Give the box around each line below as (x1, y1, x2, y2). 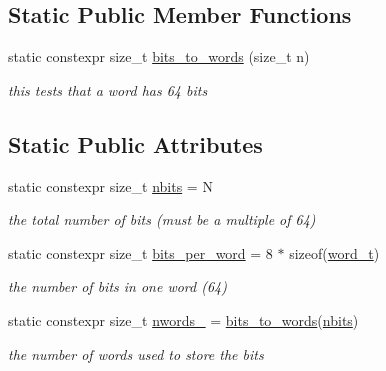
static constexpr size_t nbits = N (8, 175, 213, 196)
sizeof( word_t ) (289, 242, 380, 263)
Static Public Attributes (8, 128, 263, 159)
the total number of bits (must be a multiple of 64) (8, 209, 316, 230)
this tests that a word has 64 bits (8, 79, 208, 100)
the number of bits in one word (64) (8, 276, 227, 297)
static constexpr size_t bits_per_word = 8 (8, 242, 273, 263)
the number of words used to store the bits (8, 343, 264, 364)
